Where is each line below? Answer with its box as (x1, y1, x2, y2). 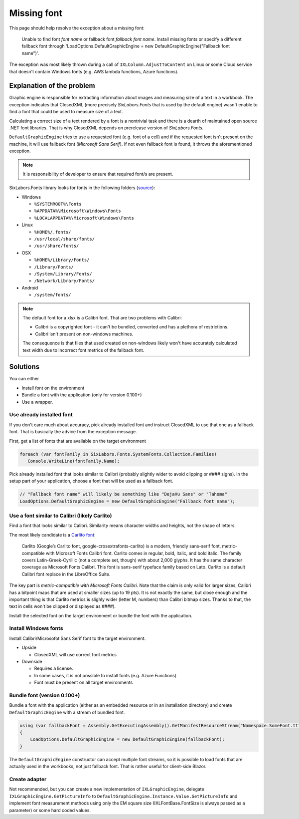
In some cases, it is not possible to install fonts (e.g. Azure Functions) (34, 672, 177, 678)
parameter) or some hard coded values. (9, 807, 91, 813)
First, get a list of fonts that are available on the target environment (9, 438, 147, 444)
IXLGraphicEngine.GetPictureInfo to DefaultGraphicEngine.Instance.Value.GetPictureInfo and (9, 793, 238, 799)
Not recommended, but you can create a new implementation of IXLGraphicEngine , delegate (9, 786, 204, 792)
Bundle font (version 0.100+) (9, 692, 80, 699)
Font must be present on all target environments (34, 679, 133, 686)
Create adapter (9, 776, 47, 783)
